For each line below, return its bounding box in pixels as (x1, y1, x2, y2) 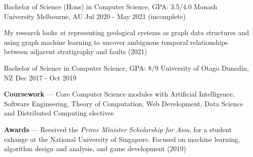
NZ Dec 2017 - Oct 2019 (4, 72, 76, 82)
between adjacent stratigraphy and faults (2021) (4, 46, 147, 57)
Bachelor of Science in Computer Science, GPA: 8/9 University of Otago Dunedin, (4, 62, 249, 73)
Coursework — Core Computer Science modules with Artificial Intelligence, (4, 89, 235, 99)
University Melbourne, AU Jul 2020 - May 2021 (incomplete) (4, 11, 186, 21)
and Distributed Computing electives (4, 108, 114, 118)
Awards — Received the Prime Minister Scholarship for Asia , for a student (4, 124, 232, 134)
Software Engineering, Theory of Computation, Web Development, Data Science (4, 98, 243, 108)
